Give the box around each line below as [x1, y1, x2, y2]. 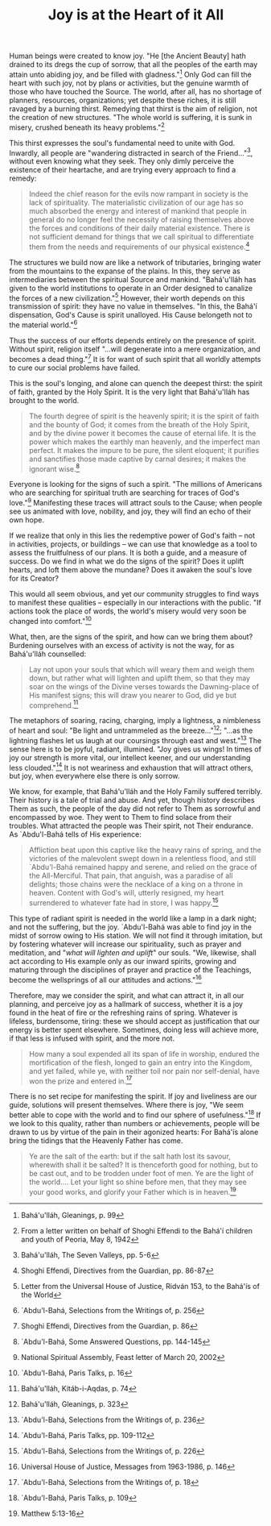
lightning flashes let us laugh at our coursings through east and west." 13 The [9, 734, 262, 745]
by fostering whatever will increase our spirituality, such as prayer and [9, 939, 242, 949]
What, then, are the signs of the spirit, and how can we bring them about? [9, 631, 253, 642]
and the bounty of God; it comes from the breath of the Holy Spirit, [28, 419, 250, 429]
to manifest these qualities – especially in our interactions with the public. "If [9, 598, 262, 608]
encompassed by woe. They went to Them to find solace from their [9, 813, 232, 822]
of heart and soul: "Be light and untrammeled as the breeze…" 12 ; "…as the [9, 724, 253, 735]
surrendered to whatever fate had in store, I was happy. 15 [28, 896, 219, 908]
